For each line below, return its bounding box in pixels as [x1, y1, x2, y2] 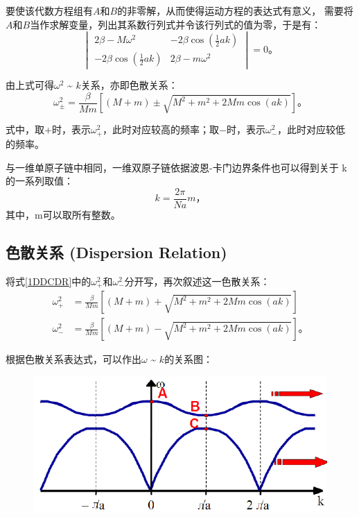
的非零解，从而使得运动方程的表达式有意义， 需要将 [117, 3, 353, 17]
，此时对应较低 [277, 122, 346, 137]
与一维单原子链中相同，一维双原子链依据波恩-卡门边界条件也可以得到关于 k [6, 160, 347, 174]
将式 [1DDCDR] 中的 [6, 273, 91, 288]
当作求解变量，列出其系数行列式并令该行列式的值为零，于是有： [30, 17, 322, 31]
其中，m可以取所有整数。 [6, 207, 121, 221]
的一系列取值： [6, 173, 73, 188]
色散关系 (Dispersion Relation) [6, 241, 227, 262]
